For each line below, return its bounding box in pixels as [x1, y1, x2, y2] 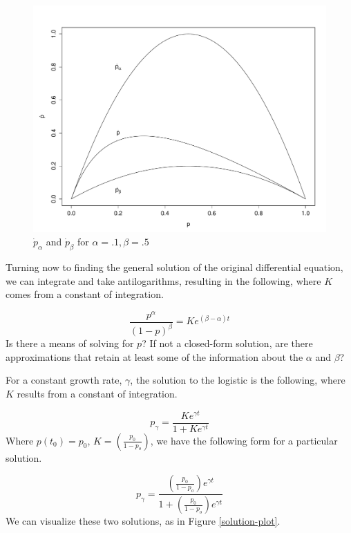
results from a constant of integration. [17, 386, 178, 400]
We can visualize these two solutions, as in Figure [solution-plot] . [6, 514, 281, 528]
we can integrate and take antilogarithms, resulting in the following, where [6, 273, 321, 288]
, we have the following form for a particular [150, 433, 338, 447]
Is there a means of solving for [6, 336, 134, 350]
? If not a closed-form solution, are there [142, 336, 313, 350]
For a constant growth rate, [6, 373, 122, 387]
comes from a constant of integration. [6, 287, 164, 301]
